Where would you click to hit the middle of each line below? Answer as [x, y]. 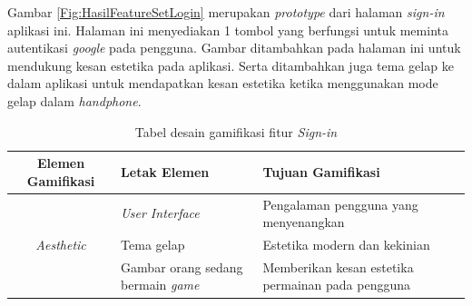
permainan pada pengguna [337, 285]
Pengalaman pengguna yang [340, 204]
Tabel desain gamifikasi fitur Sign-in [236, 131]
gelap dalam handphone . [74, 100]
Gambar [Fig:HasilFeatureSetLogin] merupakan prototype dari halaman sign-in [226, 12]
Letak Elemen [165, 171]
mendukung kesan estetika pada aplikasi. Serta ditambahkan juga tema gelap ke [231, 65]
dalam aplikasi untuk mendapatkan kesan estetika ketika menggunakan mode [223, 83]
